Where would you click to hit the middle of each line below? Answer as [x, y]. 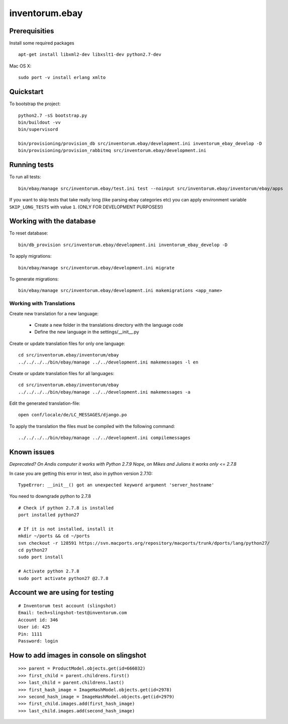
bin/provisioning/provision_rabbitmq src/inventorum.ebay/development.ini [112, 151]
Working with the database [53, 221]
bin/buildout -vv [39, 122]
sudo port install [41, 557]
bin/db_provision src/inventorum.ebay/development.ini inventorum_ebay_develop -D [123, 245]
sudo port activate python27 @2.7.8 [63, 578]
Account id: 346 [38, 620]
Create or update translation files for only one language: [67, 343]
